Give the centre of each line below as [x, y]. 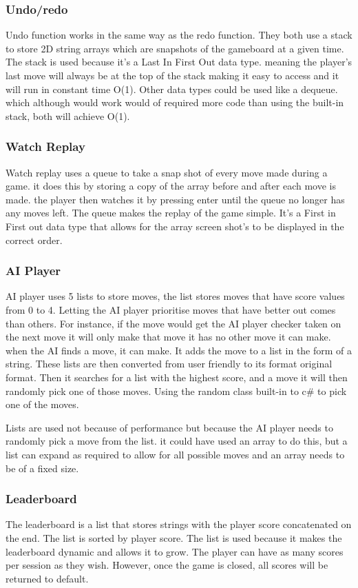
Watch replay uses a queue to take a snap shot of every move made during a [167, 172]
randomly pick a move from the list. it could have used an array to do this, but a [177, 441]
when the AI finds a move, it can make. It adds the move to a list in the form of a [179, 350]
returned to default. [47, 578]
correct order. [34, 240]
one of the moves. [42, 404]
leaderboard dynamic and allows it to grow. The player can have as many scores [175, 551]
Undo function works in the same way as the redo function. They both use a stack [179, 35]
